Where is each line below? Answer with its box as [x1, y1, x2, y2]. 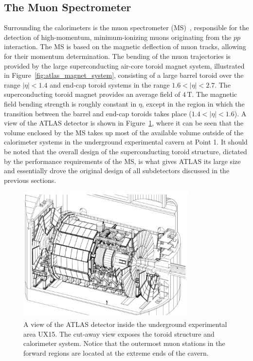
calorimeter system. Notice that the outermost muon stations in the [23, 338, 225, 348]
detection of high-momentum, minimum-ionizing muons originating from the [4, 32, 232, 42]
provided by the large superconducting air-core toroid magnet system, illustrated [4, 60, 245, 71]
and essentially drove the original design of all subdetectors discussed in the [4, 165, 230, 176]
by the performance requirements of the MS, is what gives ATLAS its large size [4, 156, 241, 166]
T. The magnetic [187, 89, 237, 99]
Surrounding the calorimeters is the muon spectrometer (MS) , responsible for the [4, 22, 249, 33]
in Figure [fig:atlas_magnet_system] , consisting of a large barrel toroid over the [4, 70, 244, 80]
